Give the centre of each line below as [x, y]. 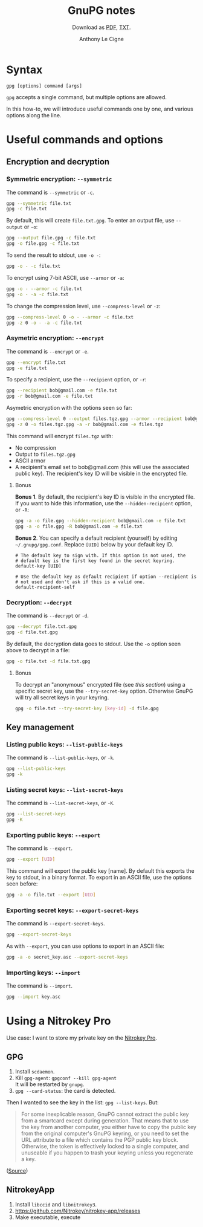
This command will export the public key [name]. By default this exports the [100, 871]
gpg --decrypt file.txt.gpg [42, 627]
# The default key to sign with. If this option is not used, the [100, 555]
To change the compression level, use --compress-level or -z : [84, 306]
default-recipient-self [45, 587]
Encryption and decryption [58, 162]
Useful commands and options [85, 139]
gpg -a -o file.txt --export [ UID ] [51, 895]
